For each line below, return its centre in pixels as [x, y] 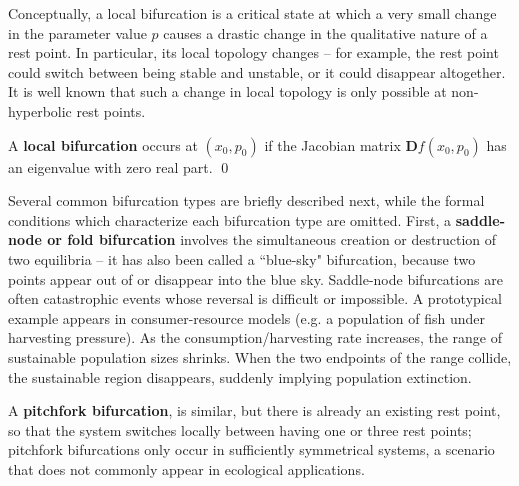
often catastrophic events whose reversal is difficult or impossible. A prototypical [255, 298]
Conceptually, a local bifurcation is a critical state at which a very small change [252, 13]
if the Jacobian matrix [332, 144]
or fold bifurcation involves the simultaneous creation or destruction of [272, 239]
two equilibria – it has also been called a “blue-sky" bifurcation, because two [242, 258]
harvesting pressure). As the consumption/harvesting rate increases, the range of [255, 337]
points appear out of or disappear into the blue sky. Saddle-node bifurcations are [255, 278]
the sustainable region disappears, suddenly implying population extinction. [240, 376]
